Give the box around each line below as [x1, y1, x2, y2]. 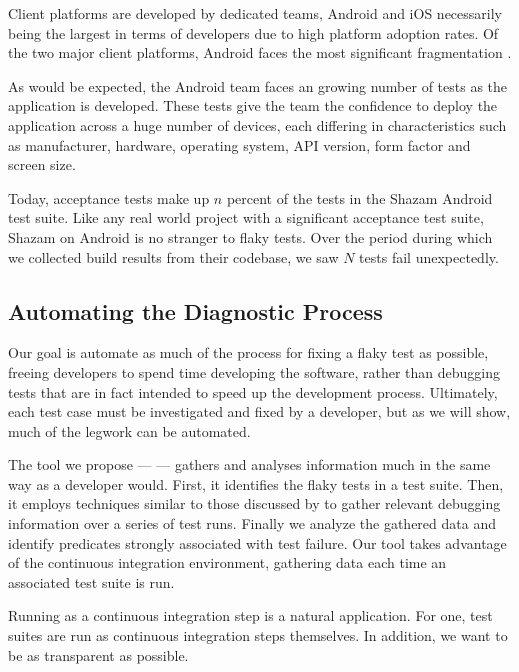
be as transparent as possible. [8, 644, 189, 665]
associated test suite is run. [8, 571, 175, 592]
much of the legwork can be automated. [8, 420, 251, 441]
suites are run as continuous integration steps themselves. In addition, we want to [8, 625, 508, 646]
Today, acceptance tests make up [8, 187, 210, 208]
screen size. [8, 154, 76, 175]
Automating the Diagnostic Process [8, 295, 383, 326]
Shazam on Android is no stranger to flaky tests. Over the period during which [8, 226, 493, 247]
